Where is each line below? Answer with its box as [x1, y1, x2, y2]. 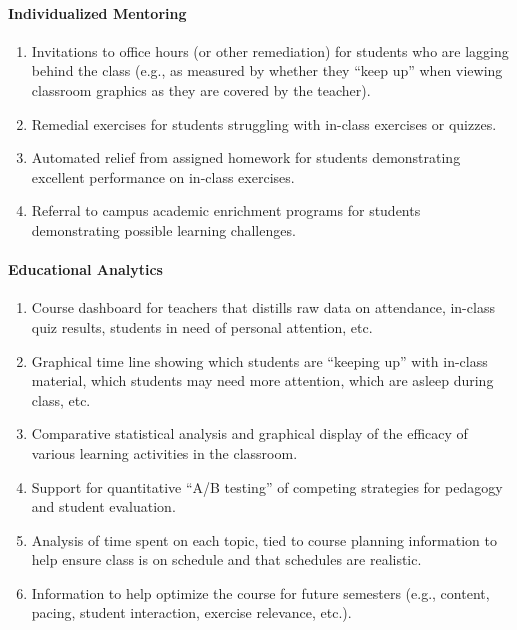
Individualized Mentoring [8, 2, 187, 23]
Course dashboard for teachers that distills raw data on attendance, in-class [31, 297, 495, 318]
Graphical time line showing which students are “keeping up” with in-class [31, 350, 488, 371]
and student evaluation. [31, 496, 176, 517]
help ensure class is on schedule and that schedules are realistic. [31, 549, 422, 570]
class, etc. [31, 389, 91, 410]
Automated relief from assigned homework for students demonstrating [31, 147, 461, 168]
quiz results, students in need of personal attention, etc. [31, 316, 373, 337]
